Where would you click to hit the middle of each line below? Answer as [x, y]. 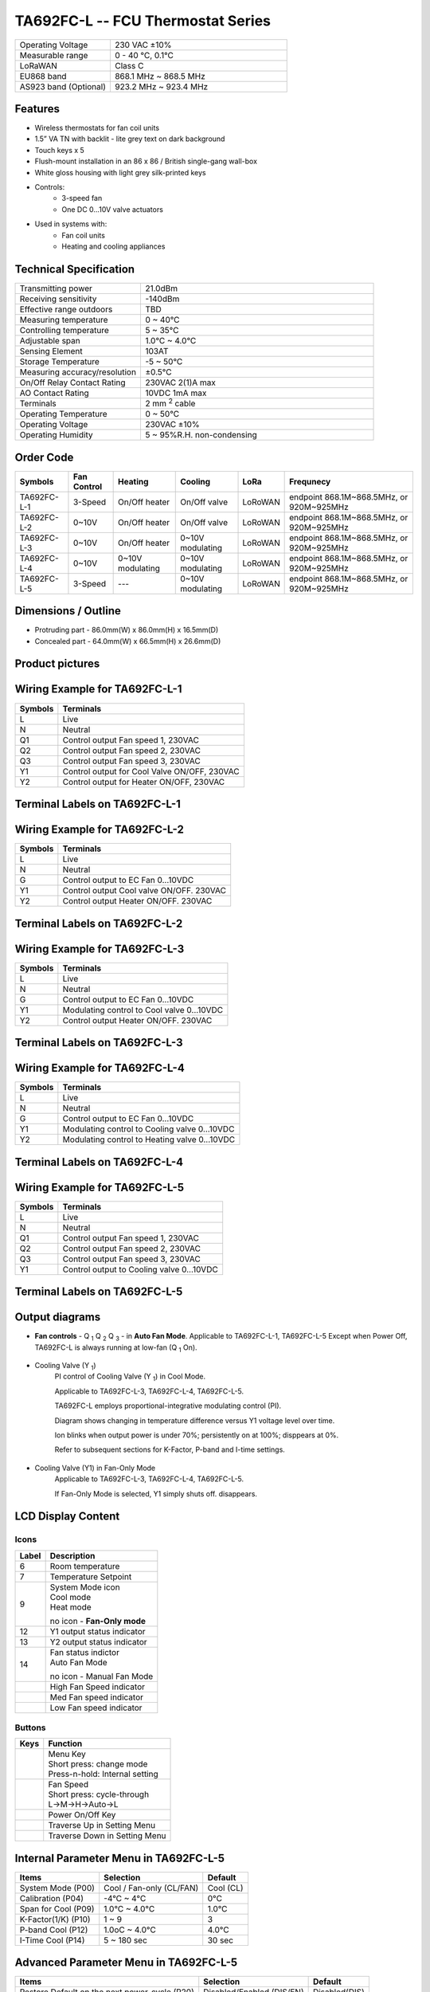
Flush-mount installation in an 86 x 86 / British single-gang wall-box [146, 161]
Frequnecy [310, 481]
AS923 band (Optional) [63, 86]
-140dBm [162, 299]
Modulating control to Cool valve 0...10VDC [143, 1010]
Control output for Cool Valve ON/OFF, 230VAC [151, 771]
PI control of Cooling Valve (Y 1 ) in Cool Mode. [130, 1377]
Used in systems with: [71, 224]
